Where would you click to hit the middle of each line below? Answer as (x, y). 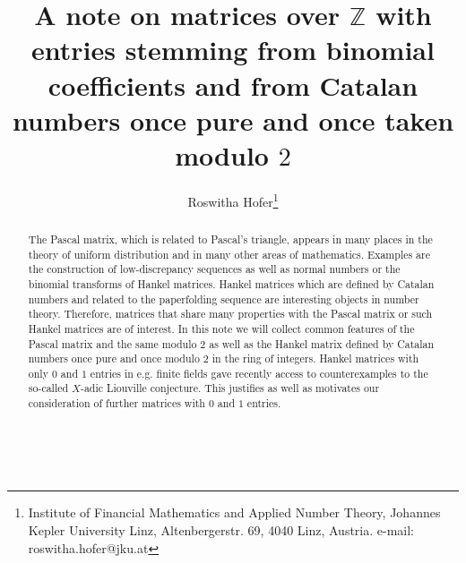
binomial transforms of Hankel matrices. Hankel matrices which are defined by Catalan (231, 283)
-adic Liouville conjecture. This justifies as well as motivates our (230, 388)
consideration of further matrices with (116, 403)
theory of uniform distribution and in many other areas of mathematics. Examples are (229, 254)
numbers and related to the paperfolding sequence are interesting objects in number (224, 299)
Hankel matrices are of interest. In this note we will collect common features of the (221, 328)
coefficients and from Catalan (233, 85)
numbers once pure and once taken (233, 119)
